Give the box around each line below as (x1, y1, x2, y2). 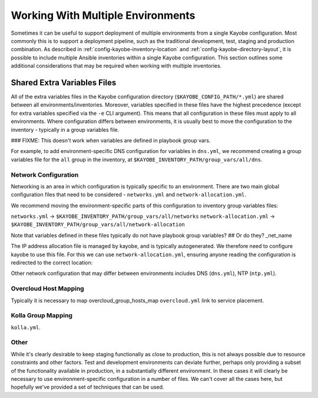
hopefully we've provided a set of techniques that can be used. (11, 383, 164, 391)
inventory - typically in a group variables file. (11, 126, 120, 133)
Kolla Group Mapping (11, 311, 73, 320)
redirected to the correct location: (11, 259, 93, 266)
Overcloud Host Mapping (11, 284, 85, 293)
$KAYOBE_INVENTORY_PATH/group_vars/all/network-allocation (11, 221, 185, 228)
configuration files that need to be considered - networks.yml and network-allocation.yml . (11, 191, 247, 198)
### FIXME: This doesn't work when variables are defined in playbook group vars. (11, 137, 211, 144)
